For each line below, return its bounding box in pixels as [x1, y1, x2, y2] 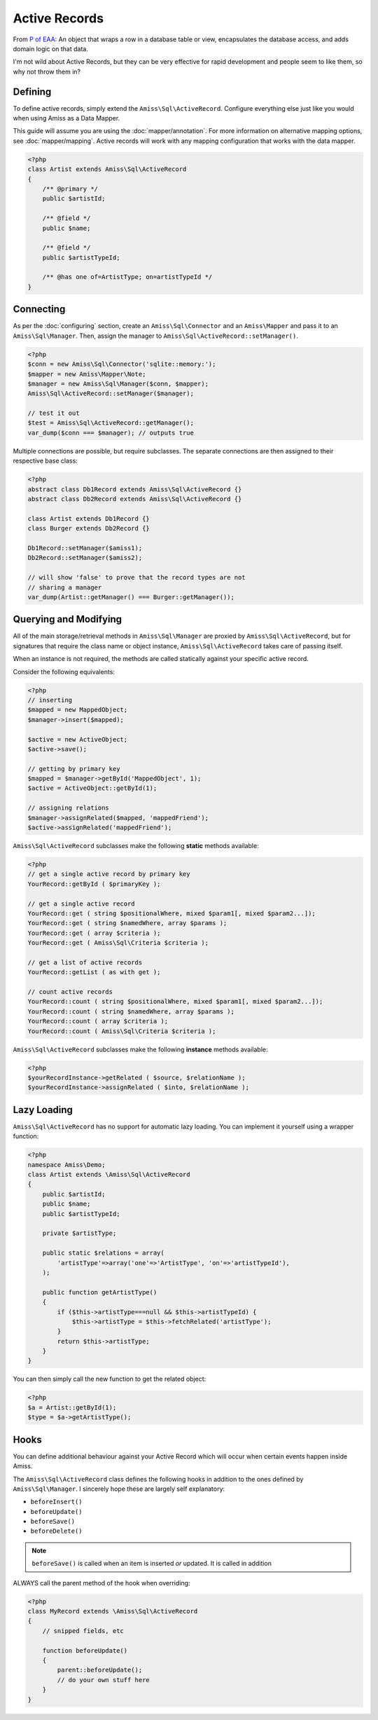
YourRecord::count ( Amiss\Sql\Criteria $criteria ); [27, 1027, 216, 1035]
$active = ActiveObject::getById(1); [27, 784, 157, 792]
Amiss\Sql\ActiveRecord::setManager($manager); [27, 390, 194, 397]
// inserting [27, 696, 73, 704]
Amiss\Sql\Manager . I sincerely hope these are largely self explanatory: [13, 1484, 225, 1493]
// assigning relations [27, 804, 110, 812]
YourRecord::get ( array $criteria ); [27, 929, 161, 937]
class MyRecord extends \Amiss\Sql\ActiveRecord [27, 1607, 198, 1615]
